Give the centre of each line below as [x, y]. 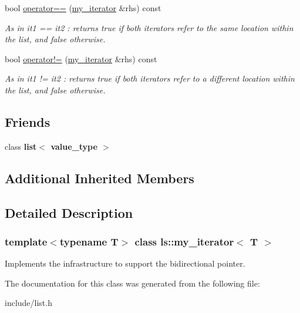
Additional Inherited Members [100, 178]
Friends [28, 121]
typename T [89, 241]
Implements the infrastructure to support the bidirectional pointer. [125, 263]
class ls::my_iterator [184, 241]
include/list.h [28, 303]
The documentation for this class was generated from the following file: [132, 283]
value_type [74, 146]
